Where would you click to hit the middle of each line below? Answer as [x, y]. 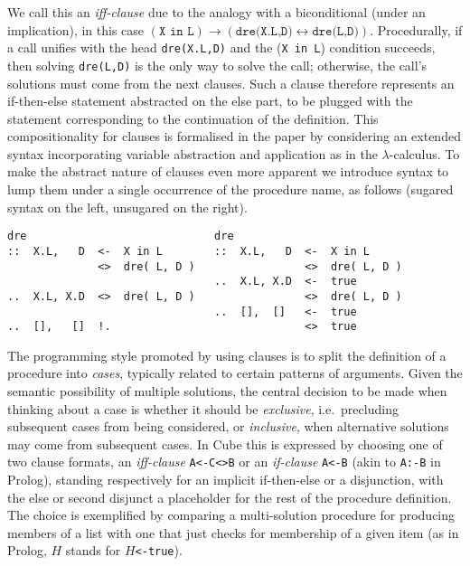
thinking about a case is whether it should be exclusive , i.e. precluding [203, 408]
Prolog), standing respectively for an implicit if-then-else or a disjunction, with [226, 480]
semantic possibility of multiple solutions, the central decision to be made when [227, 391]
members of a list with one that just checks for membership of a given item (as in [233, 532]
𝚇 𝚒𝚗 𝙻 [176, 31]
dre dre [121, 236]
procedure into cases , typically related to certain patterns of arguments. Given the [235, 373]
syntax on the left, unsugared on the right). [127, 207]
